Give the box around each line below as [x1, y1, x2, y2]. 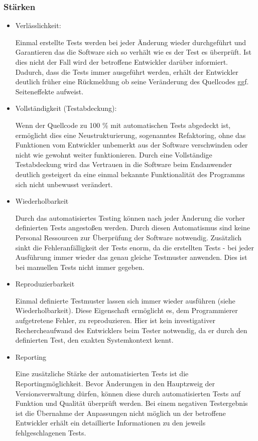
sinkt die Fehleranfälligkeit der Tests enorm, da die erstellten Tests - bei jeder [15, 242, 254, 252]
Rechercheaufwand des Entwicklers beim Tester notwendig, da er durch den [15, 325, 247, 335]
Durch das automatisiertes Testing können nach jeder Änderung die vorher [15, 212, 245, 223]
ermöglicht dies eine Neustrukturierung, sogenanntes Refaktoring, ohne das [15, 129, 246, 140]
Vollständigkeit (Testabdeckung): [15, 103, 117, 113]
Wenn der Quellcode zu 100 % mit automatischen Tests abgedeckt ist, [15, 119, 231, 130]
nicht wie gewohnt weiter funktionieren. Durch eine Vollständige [15, 149, 212, 160]
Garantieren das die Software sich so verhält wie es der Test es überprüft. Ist [15, 47, 252, 57]
